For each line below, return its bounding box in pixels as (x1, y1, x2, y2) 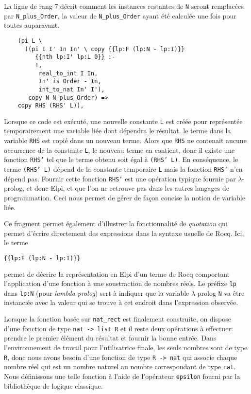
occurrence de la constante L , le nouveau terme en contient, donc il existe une (4, 144, 235, 155)
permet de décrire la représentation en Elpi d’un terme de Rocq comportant (4, 269, 230, 279)
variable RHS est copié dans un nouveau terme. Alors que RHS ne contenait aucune (4, 135, 247, 145)
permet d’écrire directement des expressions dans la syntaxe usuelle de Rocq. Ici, (4, 228, 244, 238)
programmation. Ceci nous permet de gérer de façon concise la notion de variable (4, 192, 245, 202)
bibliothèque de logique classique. (4, 380, 103, 391)
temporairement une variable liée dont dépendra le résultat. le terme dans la (4, 125, 231, 136)
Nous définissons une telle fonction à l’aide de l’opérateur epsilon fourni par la (4, 371, 240, 381)
